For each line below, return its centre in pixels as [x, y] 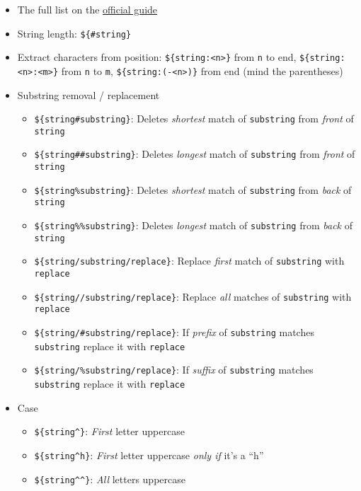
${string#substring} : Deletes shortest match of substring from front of [194, 119]
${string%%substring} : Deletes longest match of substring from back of [193, 225]
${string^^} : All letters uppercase [110, 479]
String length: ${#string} [74, 33]
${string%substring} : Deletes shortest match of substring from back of [193, 189]
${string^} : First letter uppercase [109, 431]
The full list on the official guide [87, 9]
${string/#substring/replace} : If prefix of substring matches [174, 332]
